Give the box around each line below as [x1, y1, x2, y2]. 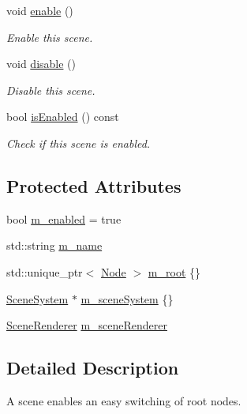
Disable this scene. [6, 81, 95, 98]
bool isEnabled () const [6, 108, 119, 125]
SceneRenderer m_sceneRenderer [6, 317, 167, 333]
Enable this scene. [6, 28, 93, 45]
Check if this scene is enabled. [6, 134, 151, 151]
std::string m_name [6, 237, 103, 254]
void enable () [6, 2, 73, 18]
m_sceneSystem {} [80, 290, 174, 307]
